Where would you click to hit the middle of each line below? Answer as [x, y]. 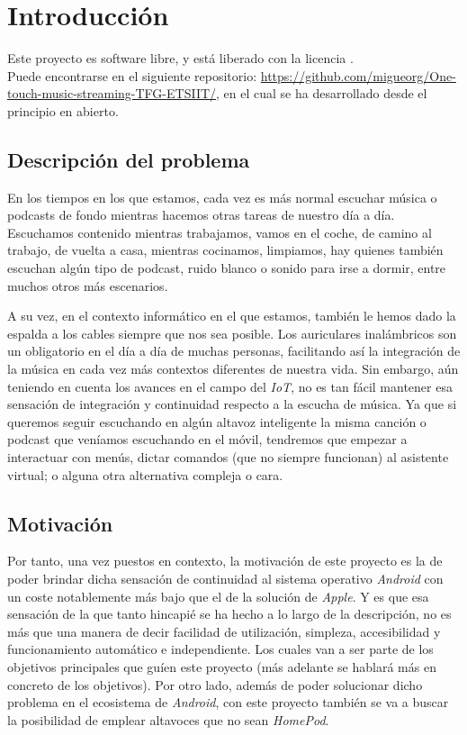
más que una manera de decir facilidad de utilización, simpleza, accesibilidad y [224, 631]
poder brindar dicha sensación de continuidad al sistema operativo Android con [225, 578]
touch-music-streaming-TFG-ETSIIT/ [112, 93]
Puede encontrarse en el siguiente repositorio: [132, 75]
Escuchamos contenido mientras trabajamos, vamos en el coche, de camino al [220, 232]
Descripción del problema [129, 159]
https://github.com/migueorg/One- [358, 75]
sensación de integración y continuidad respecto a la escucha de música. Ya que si [232, 404]
